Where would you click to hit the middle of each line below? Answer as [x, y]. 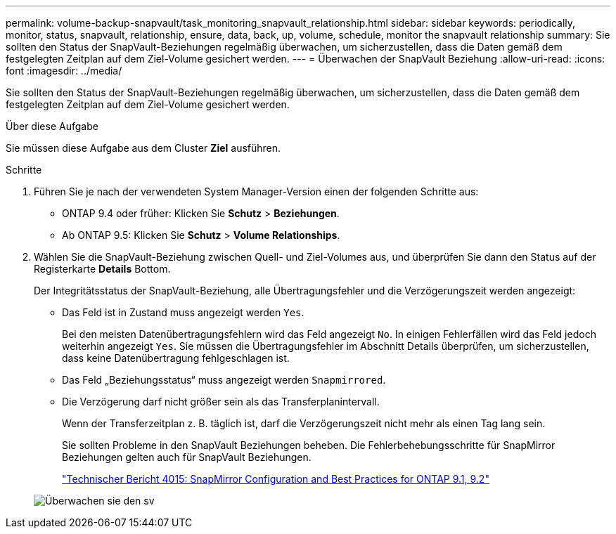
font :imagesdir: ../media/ [64, 71]
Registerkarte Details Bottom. [102, 269]
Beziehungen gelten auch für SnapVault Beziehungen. [187, 457]
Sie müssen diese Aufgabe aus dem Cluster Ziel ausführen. [143, 148]
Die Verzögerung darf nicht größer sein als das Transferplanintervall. [221, 402]
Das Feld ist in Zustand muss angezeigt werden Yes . [183, 312]
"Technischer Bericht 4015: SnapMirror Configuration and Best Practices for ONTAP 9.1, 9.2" [276, 479]
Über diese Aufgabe [52, 126]
